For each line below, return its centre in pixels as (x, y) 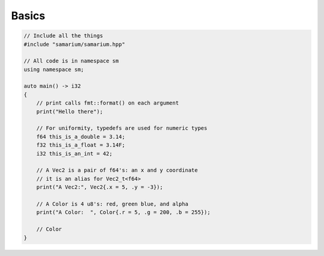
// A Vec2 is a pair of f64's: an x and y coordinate (117, 170)
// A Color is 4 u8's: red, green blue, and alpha (112, 204)
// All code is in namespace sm (71, 61)
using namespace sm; (54, 69)
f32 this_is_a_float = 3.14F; (81, 145)
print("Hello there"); (70, 111)
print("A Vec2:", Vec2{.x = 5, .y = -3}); (100, 187)
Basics (28, 16)
